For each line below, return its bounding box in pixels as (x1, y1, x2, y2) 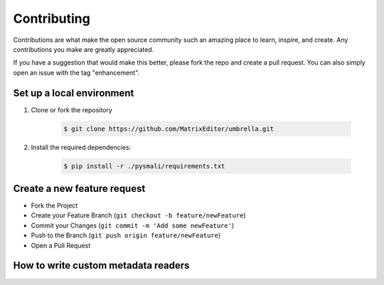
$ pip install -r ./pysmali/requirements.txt (63, 162, 225, 170)
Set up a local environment (13, 87, 134, 99)
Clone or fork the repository (31, 105, 113, 114)
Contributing (13, 11, 90, 26)
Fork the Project (31, 201, 78, 210)
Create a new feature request (13, 182, 146, 195)
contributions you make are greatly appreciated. (13, 45, 154, 53)
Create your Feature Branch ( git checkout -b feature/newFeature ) (31, 211, 246, 220)
